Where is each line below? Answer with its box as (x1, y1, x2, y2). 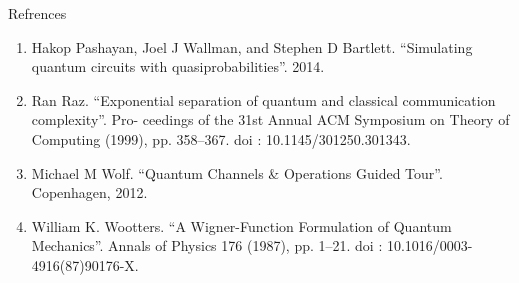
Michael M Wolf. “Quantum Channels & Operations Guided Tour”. (31, 162, 443, 183)
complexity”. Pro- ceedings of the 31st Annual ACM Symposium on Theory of (31, 109, 510, 130)
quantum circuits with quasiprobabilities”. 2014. (31, 56, 325, 77)
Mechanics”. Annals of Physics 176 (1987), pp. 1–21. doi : (31, 235, 383, 256)
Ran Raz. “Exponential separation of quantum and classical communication (31, 89, 496, 110)
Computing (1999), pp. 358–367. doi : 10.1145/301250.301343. (31, 128, 411, 149)
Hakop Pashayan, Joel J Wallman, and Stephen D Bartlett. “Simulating (31, 36, 473, 57)
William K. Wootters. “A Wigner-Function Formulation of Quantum (31, 215, 452, 236)
